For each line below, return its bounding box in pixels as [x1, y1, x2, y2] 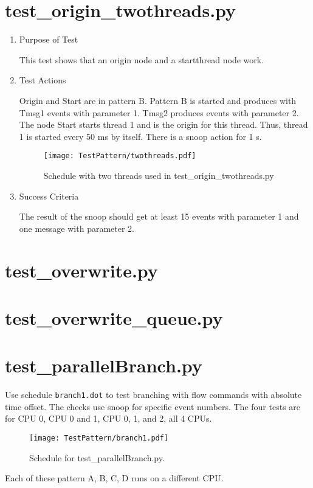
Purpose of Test [19, 33, 78, 46]
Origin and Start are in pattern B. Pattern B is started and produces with [19, 94, 297, 106]
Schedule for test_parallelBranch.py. [29, 451, 165, 464]
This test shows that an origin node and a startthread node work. [19, 53, 264, 66]
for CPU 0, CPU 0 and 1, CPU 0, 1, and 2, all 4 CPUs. [5, 412, 212, 425]
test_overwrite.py [5, 257, 158, 282]
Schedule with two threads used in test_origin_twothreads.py [43, 169, 274, 181]
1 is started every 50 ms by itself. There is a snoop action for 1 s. [19, 130, 262, 142]
